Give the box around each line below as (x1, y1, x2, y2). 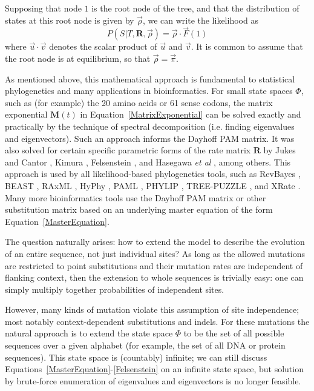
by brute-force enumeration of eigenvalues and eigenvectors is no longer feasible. (5, 374, 301, 387)
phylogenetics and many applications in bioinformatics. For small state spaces (5, 84, 293, 97)
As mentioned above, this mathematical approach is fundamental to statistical (5, 72, 295, 85)
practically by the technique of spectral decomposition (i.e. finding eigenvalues (5, 119, 295, 132)
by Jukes (263, 144, 296, 156)
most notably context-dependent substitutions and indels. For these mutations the (5, 315, 310, 327)
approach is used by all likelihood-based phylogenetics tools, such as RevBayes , (5, 167, 301, 180)
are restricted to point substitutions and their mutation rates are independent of (5, 259, 303, 272)
